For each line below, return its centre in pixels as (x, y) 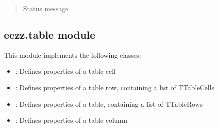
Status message (46, 8)
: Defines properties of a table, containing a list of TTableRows (109, 104)
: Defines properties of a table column (71, 120)
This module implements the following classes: (73, 55)
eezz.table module (50, 34)
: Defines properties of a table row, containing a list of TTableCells (115, 87)
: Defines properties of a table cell (65, 71)
